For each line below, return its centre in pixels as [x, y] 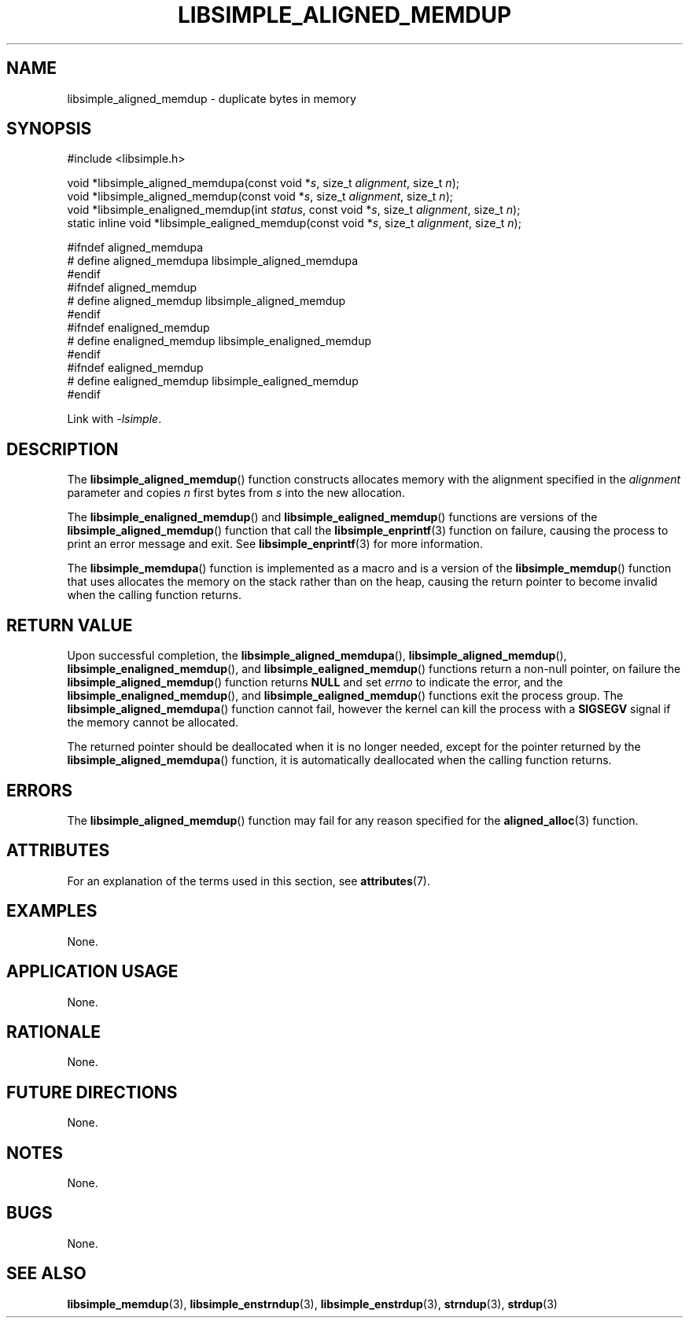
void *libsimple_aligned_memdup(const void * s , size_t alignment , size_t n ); [260, 197]
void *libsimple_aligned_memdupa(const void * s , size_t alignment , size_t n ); [263, 183]
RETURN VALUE [70, 625]
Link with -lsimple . [114, 419]
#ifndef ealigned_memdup [135, 368]
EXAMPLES [52, 911]
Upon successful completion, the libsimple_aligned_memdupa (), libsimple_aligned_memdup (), [317, 656]
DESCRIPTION [63, 449]
